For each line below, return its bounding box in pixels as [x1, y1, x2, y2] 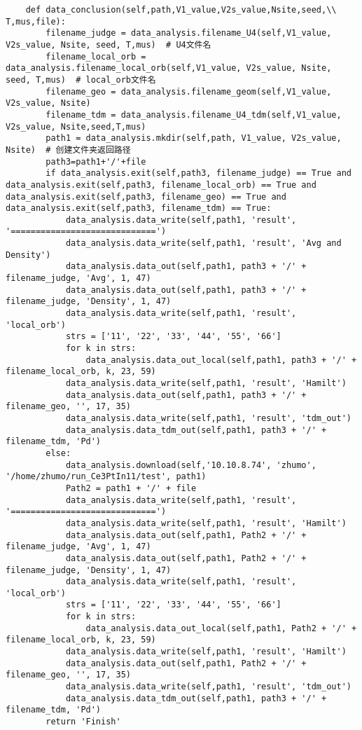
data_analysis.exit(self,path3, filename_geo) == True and [6, 191, 286, 202]
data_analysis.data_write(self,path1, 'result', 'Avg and [65, 238, 342, 249]
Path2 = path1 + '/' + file [65, 483, 197, 493]
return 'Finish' [46, 717, 121, 727]
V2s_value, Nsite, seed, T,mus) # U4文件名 [6, 39, 211, 50]
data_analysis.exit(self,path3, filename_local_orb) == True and [6, 179, 316, 190]
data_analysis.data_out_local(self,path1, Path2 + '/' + [85, 623, 357, 633]
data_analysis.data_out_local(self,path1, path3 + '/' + [85, 354, 357, 365]
